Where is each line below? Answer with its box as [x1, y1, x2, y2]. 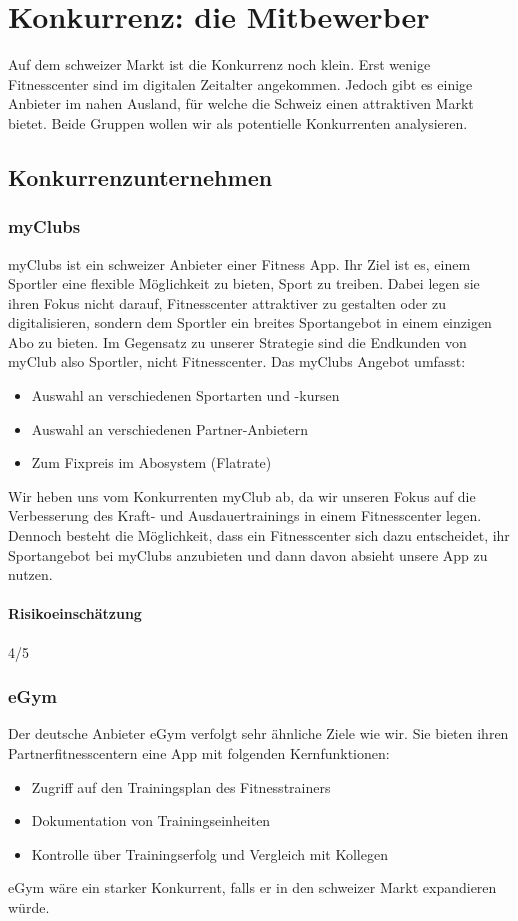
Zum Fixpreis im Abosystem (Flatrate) [31, 452, 272, 473]
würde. [8, 896, 50, 917]
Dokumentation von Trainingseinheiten [31, 810, 271, 831]
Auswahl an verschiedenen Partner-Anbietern [31, 418, 309, 439]
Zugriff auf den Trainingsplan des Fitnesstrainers [31, 776, 331, 797]
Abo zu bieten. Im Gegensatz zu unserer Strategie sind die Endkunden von [8, 331, 467, 352]
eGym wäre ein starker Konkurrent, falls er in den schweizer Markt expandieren [8, 877, 497, 898]
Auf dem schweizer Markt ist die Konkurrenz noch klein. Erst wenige [8, 54, 431, 75]
